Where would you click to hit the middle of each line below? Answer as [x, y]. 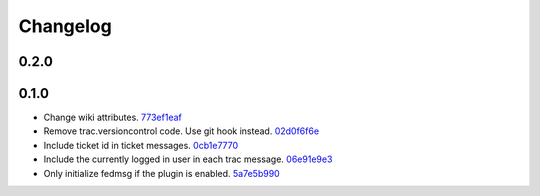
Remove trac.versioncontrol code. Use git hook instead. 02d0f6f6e [181, 131]
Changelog [65, 26]
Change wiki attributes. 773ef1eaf [112, 117]
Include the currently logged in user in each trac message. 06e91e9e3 [188, 159]
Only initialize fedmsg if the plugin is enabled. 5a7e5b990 [161, 173]
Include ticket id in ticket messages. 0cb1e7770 [141, 145]
